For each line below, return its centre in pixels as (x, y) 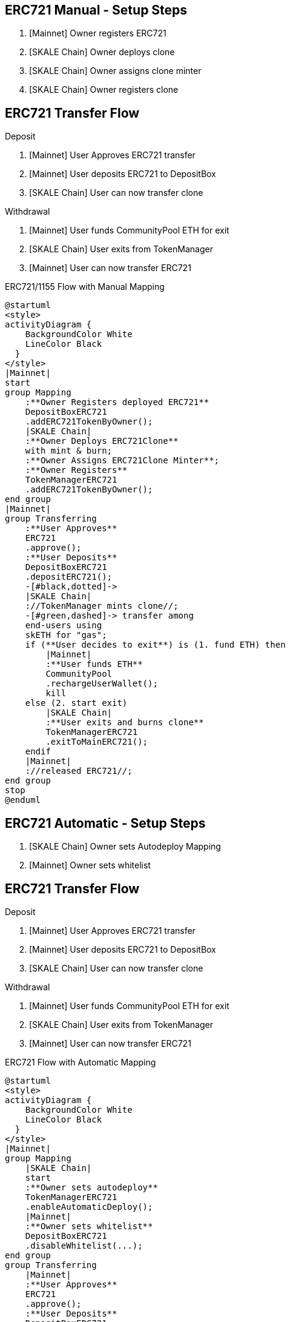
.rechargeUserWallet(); (102, 684)
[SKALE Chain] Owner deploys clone (102, 52)
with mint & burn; (69, 451)
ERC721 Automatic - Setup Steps (105, 823)
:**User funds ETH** (94, 664)
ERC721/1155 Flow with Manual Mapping (85, 287)
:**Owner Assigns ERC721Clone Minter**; (122, 461)
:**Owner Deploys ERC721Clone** (102, 441)
